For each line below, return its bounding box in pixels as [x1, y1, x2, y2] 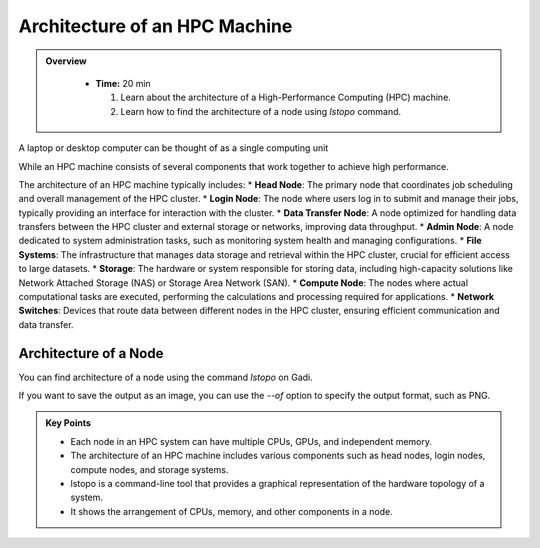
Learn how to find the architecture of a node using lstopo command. [120, 105, 402, 117]
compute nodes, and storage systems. [70, 463, 229, 475]
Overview [45, 55, 87, 67]
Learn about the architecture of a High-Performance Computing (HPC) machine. [120, 91, 452, 104]
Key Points [45, 417, 92, 429]
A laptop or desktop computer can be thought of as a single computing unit [18, 142, 329, 154]
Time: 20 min [95, 77, 152, 89]
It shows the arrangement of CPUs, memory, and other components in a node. [70, 505, 394, 517]
